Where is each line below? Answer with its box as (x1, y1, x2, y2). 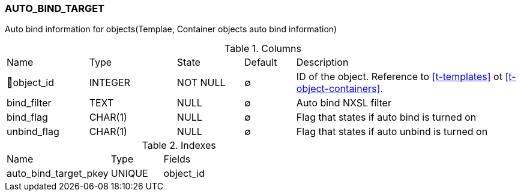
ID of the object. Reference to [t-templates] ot (296, 71, 502, 83)
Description (296, 56, 349, 69)
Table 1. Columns (224, 42, 301, 55)
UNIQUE (110, 167, 148, 180)
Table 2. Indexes (142, 139, 216, 152)
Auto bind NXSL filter (296, 97, 391, 109)
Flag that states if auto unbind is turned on (296, 125, 488, 138)
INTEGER (89, 76, 130, 89)
